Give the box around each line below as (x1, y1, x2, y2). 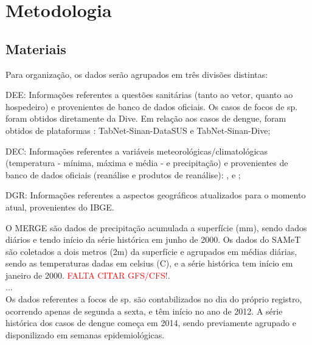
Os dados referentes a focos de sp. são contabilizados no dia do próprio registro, (5, 293, 302, 305)
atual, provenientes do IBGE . (5, 200, 114, 213)
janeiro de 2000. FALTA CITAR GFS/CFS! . (5, 268, 170, 281)
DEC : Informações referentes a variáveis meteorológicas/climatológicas (5, 144, 268, 157)
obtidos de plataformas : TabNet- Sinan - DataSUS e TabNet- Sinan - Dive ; (5, 124, 271, 136)
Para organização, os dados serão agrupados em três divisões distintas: (5, 68, 268, 80)
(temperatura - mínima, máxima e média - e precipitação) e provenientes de (5, 156, 288, 169)
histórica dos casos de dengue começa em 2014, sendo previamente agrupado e (5, 316, 296, 329)
